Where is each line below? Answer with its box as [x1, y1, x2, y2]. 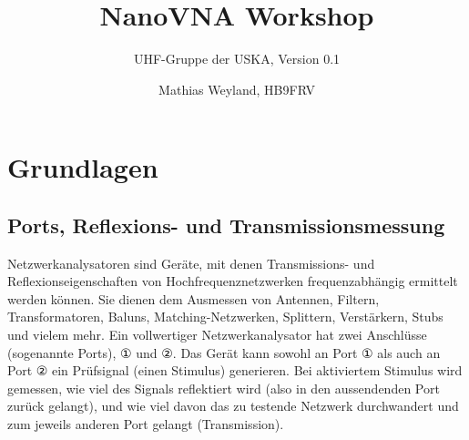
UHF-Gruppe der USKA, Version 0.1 [133, 49, 341, 68]
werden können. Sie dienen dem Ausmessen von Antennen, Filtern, [7, 289, 380, 308]
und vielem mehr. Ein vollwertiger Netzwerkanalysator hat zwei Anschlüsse [7, 325, 427, 344]
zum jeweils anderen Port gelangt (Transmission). [7, 414, 284, 434]
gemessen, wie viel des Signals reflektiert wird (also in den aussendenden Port [7, 378, 440, 397]
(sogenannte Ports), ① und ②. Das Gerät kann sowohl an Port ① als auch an [7, 343, 441, 362]
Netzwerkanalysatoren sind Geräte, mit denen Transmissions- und [7, 253, 375, 272]
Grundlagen [7, 148, 158, 186]
